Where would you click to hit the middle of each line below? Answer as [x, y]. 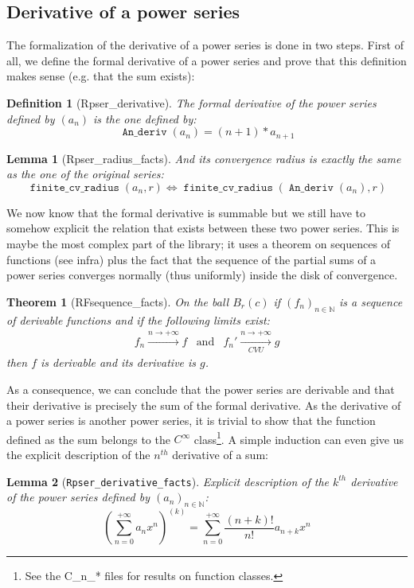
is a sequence [371, 301]
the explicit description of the [78, 454]
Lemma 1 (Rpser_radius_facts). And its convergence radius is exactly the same [204, 158]
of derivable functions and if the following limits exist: [138, 319]
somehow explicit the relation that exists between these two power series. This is [203, 228]
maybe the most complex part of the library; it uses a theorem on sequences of [198, 243]
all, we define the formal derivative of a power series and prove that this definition [207, 60]
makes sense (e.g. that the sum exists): [101, 76]
